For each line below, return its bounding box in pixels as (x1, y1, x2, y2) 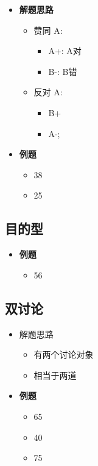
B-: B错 (48, 65, 77, 77)
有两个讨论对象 (33, 348, 94, 361)
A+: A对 (48, 44, 82, 57)
